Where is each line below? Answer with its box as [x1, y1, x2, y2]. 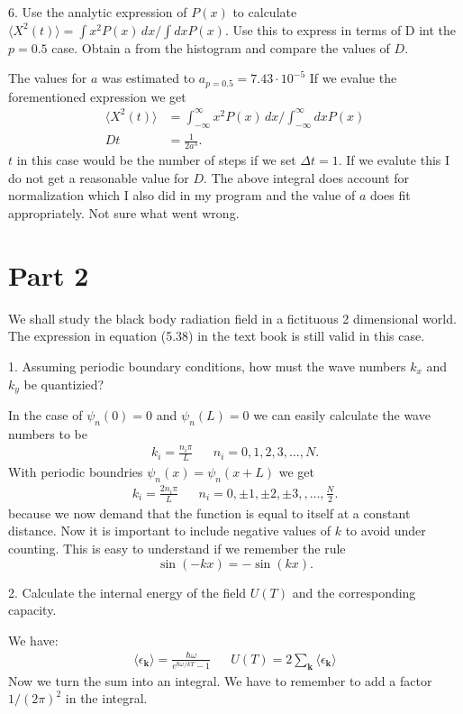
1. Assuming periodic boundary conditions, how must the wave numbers [8, 356, 406, 375]
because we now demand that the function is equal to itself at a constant [8, 503, 411, 522]
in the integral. [65, 689, 148, 708]
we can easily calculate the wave [253, 405, 431, 424]
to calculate [232, 3, 297, 21]
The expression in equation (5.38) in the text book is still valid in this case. [8, 326, 425, 345]
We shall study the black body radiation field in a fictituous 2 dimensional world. [8, 308, 457, 327]
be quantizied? [23, 374, 104, 393]
